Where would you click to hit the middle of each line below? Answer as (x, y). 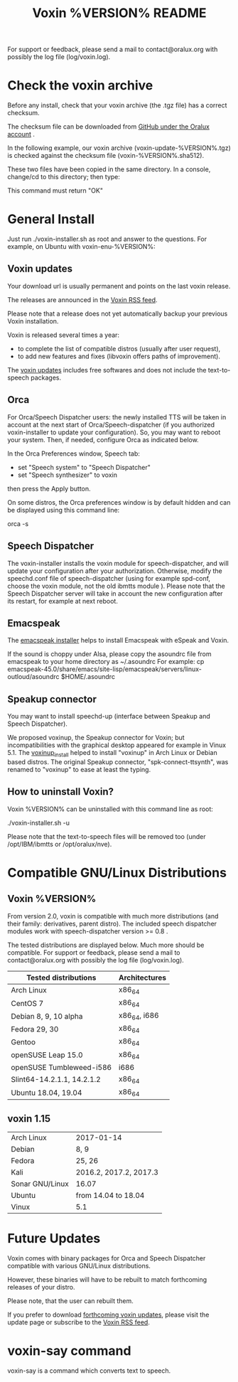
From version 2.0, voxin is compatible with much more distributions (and (113, 916)
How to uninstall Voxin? (61, 792)
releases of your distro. (42, 1287)
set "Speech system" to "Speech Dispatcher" (84, 467)
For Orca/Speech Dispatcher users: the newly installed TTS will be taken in (117, 417)
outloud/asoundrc (33, 677)
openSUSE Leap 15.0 (47, 1055)
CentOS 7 (27, 1003)
